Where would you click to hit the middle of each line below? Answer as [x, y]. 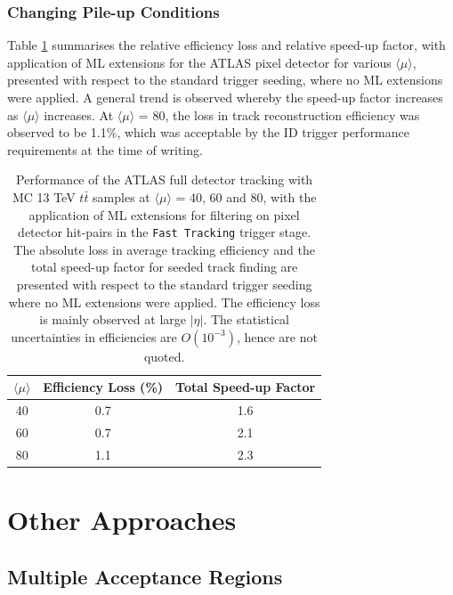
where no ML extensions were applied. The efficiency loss [164, 302]
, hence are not [277, 336]
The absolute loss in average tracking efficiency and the [164, 249]
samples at [121, 196]
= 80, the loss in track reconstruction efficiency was [279, 114]
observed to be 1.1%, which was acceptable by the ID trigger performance [209, 132]
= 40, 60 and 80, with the [246, 196]
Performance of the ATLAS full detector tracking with [165, 179]
